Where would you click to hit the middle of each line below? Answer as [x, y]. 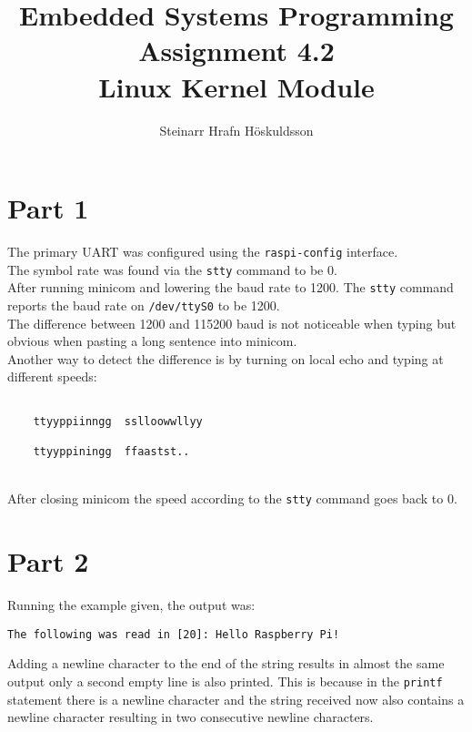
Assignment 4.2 [236, 51]
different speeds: [52, 376]
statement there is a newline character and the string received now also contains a [236, 699]
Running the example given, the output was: [131, 605]
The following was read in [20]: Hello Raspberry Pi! [174, 634]
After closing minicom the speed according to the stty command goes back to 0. [232, 498]
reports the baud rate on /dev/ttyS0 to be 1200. [144, 305]
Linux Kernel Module [236, 86]
